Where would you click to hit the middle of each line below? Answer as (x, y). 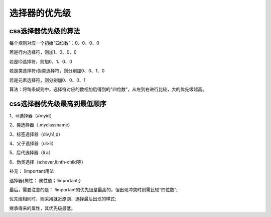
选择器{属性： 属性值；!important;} (45, 180)
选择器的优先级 (40, 13)
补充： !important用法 (32, 171)
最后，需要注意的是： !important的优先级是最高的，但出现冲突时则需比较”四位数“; (93, 190)
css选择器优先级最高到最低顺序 (58, 103)
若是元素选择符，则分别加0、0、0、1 (47, 80)
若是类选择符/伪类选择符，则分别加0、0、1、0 (57, 71)
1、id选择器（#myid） (32, 115)
